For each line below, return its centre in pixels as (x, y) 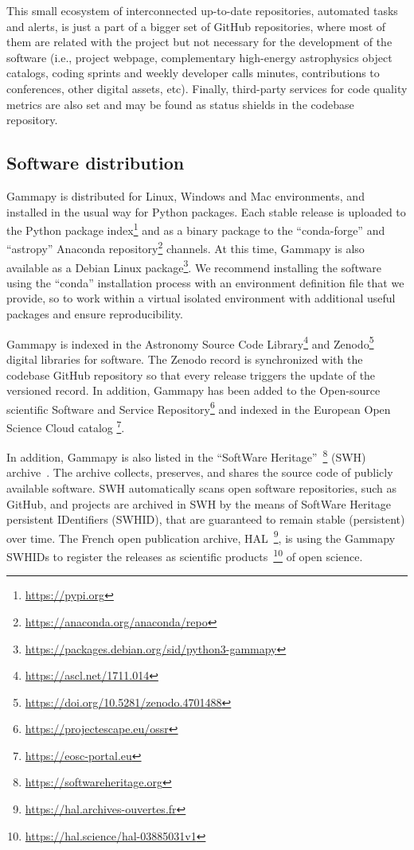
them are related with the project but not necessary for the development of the (199, 42)
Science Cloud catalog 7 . (66, 426)
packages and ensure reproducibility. (95, 314)
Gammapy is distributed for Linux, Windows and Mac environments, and (186, 195)
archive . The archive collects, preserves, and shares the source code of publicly (200, 472)
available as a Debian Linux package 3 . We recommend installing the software (194, 266)
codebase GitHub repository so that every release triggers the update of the (191, 374)
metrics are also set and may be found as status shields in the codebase (180, 104)
